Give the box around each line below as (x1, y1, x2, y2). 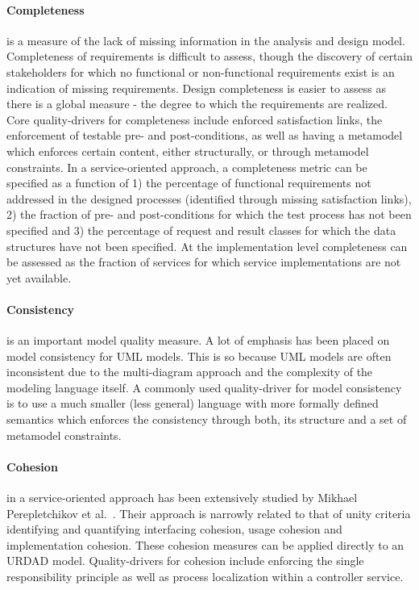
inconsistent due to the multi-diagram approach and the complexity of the (6, 363, 373, 380)
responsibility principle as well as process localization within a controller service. (6, 568, 404, 585)
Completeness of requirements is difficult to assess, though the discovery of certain (6, 48, 413, 65)
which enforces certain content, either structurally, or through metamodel (6, 142, 369, 159)
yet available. (6, 269, 72, 286)
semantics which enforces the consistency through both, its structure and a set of (6, 411, 407, 428)
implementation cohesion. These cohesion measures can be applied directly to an (6, 536, 404, 553)
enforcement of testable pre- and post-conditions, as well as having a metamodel (6, 127, 403, 144)
